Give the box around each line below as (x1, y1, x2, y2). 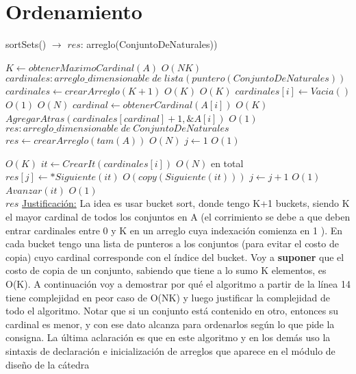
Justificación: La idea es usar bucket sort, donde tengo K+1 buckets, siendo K (22, 196, 350, 210)
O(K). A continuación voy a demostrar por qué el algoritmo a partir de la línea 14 (5, 277, 351, 291)
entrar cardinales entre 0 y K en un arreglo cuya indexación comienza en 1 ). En (5, 223, 343, 237)
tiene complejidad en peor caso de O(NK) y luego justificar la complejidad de (5, 290, 330, 304)
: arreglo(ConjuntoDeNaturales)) (80, 37, 218, 51)
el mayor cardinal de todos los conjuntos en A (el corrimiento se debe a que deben (5, 210, 351, 224)
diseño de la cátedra (5, 357, 90, 371)
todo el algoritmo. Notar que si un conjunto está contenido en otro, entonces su (5, 303, 339, 318)
